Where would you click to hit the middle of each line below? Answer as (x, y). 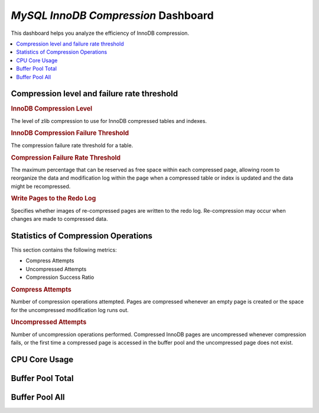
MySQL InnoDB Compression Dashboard (112, 15)
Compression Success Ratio (60, 277)
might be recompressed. (41, 186)
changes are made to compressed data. (59, 219)
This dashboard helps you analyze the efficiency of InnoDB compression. (100, 33)
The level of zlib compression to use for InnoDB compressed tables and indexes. (109, 121)
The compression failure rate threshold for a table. (72, 145)
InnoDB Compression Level (52, 109)
